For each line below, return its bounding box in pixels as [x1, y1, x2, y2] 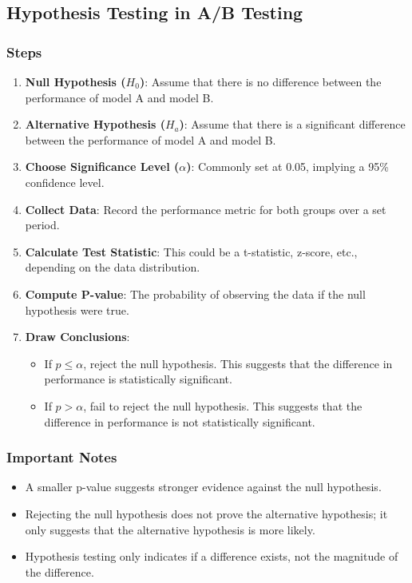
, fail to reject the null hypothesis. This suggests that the [83, 397, 362, 414]
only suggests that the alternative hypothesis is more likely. [25, 521, 315, 537]
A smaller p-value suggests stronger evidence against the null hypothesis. [25, 478, 382, 495]
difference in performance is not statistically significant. [44, 413, 315, 430]
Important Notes [6, 447, 117, 467]
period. [25, 216, 60, 233]
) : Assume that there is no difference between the [139, 73, 382, 89]
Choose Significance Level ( [25, 158, 180, 175]
